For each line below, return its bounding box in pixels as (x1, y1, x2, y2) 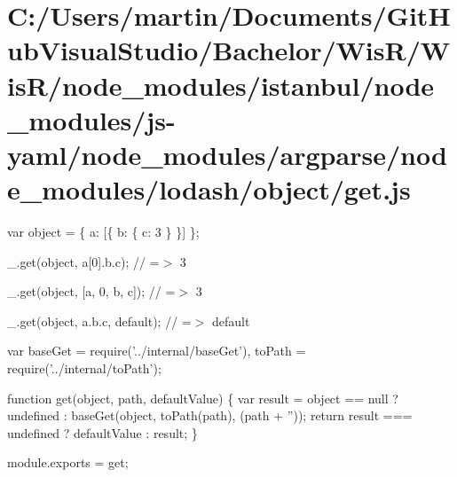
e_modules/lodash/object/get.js (7, 171, 411, 207)
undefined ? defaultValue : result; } (7, 423, 198, 442)
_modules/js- (7, 101, 176, 137)
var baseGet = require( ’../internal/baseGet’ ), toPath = (7, 341, 306, 360)
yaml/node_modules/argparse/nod (7, 136, 447, 172)
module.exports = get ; (7, 453, 129, 472)
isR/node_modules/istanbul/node (7, 66, 435, 103)
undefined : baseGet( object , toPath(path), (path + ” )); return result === (7, 406, 413, 425)
